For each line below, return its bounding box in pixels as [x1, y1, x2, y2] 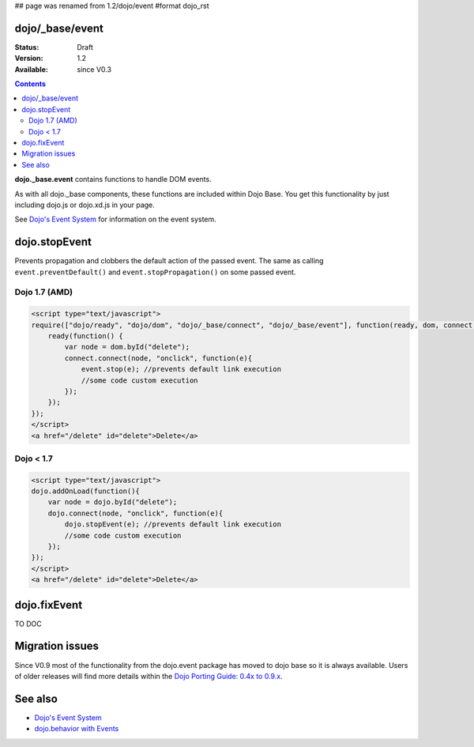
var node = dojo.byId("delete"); [47, 498, 178, 507]
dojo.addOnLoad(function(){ [31, 487, 140, 496]
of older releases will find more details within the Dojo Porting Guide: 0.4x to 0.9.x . [14, 671, 284, 681]
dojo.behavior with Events [34, 724, 119, 734]
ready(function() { [47, 332, 124, 340]
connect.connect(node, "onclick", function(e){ [64, 353, 253, 363]
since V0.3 [77, 64, 112, 74]
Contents [14, 79, 47, 89]
